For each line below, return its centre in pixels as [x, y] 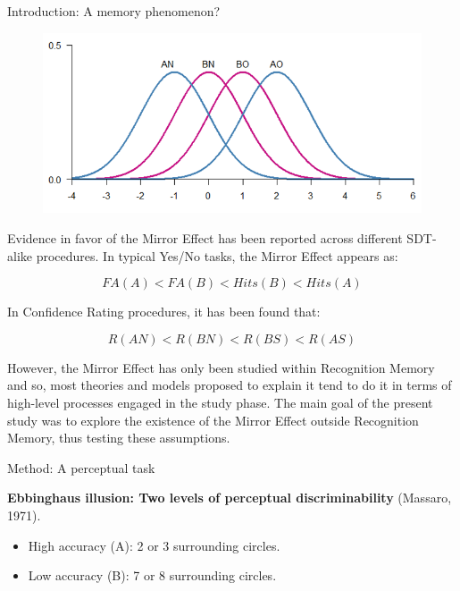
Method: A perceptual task [81, 467]
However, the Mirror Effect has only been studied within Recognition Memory [221, 367]
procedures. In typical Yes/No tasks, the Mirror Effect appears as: [217, 255]
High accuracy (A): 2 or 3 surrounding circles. [154, 545]
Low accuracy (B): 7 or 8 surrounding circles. [152, 575]
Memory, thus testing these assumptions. [119, 438]
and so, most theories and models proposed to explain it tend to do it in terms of [230, 385]
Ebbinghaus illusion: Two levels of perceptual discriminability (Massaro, [230, 498]
